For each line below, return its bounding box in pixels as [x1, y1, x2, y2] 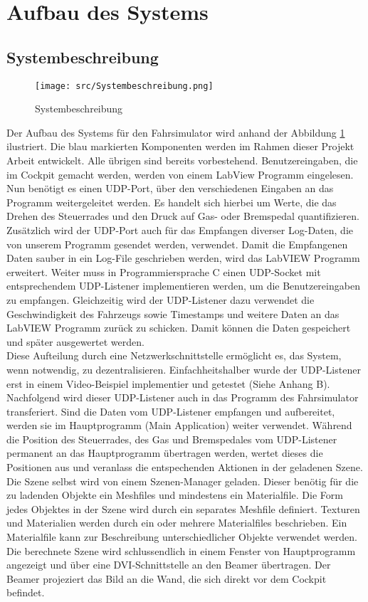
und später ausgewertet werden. [6, 334, 144, 349]
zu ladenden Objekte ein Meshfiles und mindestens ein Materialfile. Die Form [6, 487, 343, 502]
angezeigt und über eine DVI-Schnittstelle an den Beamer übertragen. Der [6, 557, 331, 572]
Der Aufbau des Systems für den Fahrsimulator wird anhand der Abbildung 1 [6, 125, 345, 139]
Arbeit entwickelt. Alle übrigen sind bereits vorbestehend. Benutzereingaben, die [6, 153, 358, 168]
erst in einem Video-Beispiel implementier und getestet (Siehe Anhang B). [6, 376, 330, 391]
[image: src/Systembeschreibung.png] [35, 80, 214, 91]
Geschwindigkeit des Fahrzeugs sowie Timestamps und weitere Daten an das [6, 306, 340, 321]
